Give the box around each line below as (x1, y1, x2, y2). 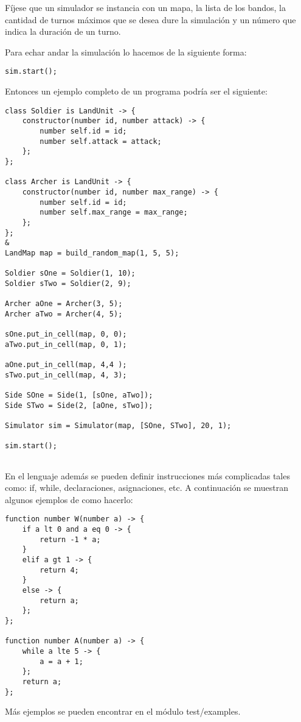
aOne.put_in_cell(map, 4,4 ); (5, 360, 127, 370)
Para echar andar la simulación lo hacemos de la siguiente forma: (5, 45, 247, 58)
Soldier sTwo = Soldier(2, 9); (5, 279, 131, 288)
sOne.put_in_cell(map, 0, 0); (5, 330, 127, 339)
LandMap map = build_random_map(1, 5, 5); (5, 248, 179, 257)
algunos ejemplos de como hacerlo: (5, 493, 133, 506)
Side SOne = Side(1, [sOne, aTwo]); (5, 391, 153, 399)
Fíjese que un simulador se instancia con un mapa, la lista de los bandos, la (5, 1, 286, 13)
